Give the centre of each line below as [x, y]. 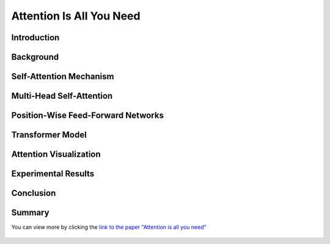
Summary [30, 213]
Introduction [35, 38]
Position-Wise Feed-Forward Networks [88, 116]
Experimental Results [53, 174]
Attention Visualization [56, 155]
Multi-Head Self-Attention [62, 96]
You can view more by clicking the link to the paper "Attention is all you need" [109, 227]
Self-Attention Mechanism [63, 77]
